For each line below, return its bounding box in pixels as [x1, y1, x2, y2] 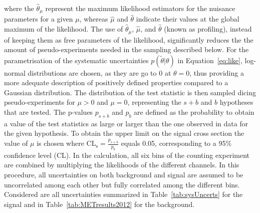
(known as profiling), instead [164, 24, 252, 34]
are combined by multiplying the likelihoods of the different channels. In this [4, 159, 239, 170]
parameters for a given [4, 14, 73, 24]
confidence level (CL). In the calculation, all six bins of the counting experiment [4, 149, 249, 160]
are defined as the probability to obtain [134, 107, 254, 117]
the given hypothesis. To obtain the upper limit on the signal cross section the [4, 128, 244, 138]
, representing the [127, 97, 181, 107]
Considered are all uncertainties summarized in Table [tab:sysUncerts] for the [4, 189, 243, 199]
